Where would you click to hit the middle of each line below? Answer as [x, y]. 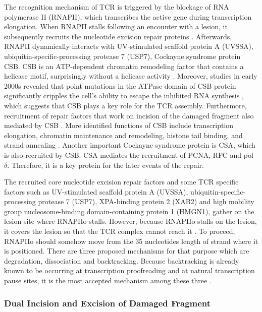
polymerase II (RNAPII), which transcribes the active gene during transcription [128, 16]
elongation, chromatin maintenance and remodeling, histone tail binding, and [123, 135]
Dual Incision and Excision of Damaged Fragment [108, 303]
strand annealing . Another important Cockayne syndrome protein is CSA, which [130, 145]
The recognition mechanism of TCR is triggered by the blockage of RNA [117, 7]
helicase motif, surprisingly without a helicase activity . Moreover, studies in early [131, 76]
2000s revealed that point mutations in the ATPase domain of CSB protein [120, 85]
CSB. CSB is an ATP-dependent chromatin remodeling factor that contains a [124, 66]
